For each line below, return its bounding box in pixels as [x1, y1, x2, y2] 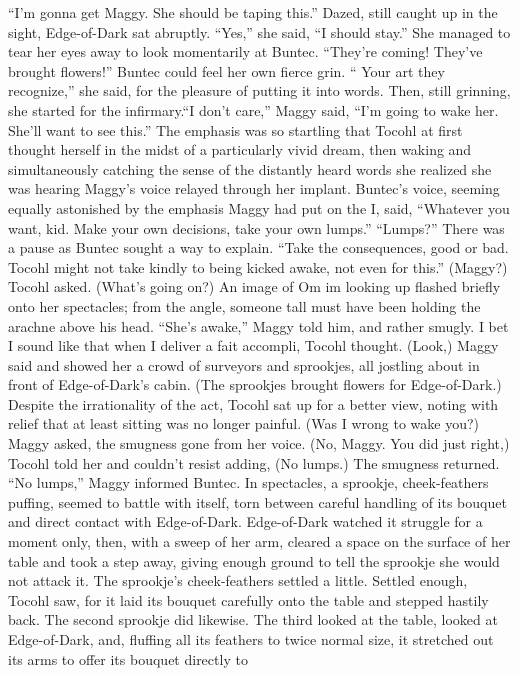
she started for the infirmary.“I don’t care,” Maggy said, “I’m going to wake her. [8, 99, 499, 120]
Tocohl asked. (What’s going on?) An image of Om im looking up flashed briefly [8, 276, 501, 297]
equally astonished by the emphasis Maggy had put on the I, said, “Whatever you [8, 197, 510, 218]
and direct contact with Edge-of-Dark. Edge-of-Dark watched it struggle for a [8, 511, 483, 532]
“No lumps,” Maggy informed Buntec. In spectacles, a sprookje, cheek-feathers [8, 472, 489, 493]
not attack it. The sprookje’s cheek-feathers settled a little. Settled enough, [8, 570, 468, 591]
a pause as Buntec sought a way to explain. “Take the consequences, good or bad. [8, 237, 509, 258]
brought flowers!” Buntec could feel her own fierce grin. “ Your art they [8, 60, 445, 81]
